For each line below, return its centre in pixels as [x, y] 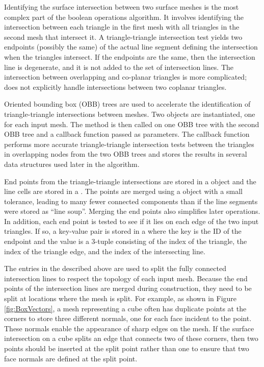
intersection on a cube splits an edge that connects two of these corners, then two [131, 338]
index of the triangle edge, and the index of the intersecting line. [105, 251]
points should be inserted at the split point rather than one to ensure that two [127, 348]
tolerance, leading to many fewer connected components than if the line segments [131, 201]
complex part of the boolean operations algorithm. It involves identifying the [124, 17]
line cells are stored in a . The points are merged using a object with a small [123, 191]
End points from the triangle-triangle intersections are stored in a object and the [130, 181]
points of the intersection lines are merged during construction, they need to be [128, 288]
